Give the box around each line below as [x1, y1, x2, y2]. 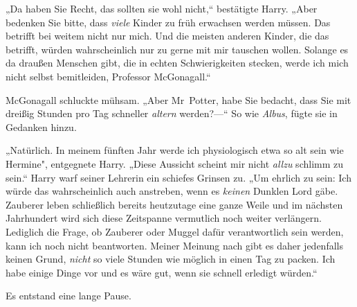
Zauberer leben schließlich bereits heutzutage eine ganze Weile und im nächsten [6, 197, 343, 211]
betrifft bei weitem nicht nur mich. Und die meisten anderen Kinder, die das [6, 28, 329, 43]
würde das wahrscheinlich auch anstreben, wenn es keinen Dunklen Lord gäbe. [6, 184, 338, 198]
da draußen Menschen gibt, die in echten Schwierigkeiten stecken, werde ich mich [6, 55, 349, 70]
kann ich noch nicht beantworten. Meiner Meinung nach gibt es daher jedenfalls [6, 238, 343, 252]
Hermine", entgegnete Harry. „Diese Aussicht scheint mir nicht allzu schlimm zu [6, 156, 344, 170]
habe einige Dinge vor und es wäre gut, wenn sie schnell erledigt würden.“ [6, 265, 318, 279]
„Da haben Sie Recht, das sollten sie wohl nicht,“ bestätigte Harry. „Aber [6, 1, 318, 15]
